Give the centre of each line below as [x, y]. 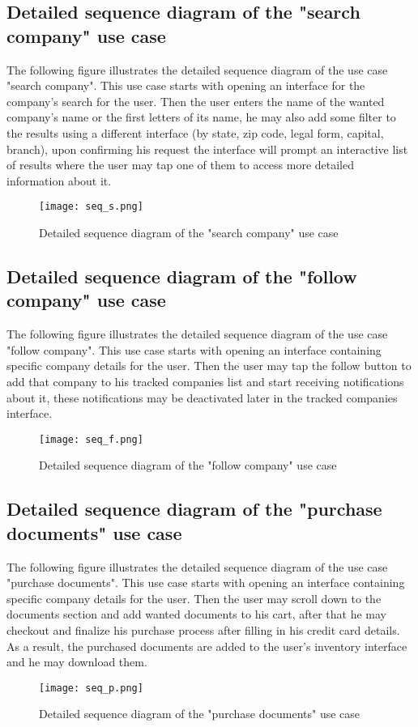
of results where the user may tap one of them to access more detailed [181, 165]
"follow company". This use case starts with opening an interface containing [194, 349]
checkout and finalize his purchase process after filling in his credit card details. [203, 629]
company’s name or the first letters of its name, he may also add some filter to [201, 117]
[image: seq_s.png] [91, 207]
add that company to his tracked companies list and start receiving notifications [205, 381]
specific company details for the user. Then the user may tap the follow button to [209, 366]
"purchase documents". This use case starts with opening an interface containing [206, 582]
